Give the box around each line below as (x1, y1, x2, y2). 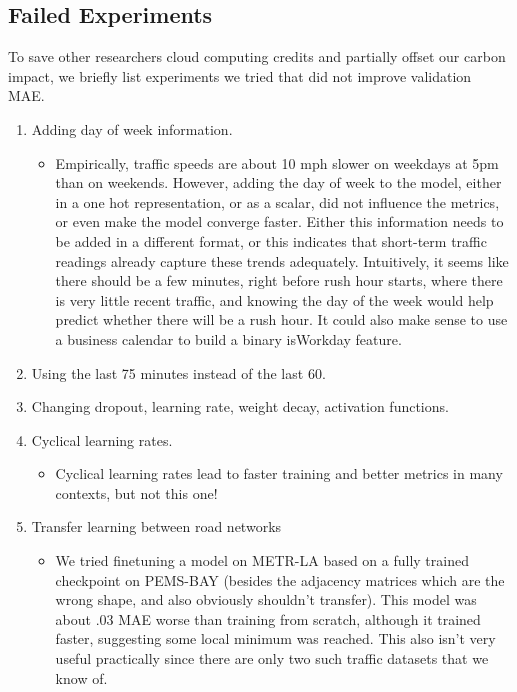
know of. (55, 667, 108, 688)
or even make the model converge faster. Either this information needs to (55, 211, 504, 232)
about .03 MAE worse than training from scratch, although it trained (55, 608, 481, 629)
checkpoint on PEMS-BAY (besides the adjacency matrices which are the (55, 569, 505, 590)
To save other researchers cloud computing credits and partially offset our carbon (8, 46, 506, 67)
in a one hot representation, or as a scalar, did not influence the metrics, (55, 191, 500, 212)
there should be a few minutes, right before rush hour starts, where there (55, 270, 503, 291)
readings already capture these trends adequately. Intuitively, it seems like (55, 250, 509, 271)
